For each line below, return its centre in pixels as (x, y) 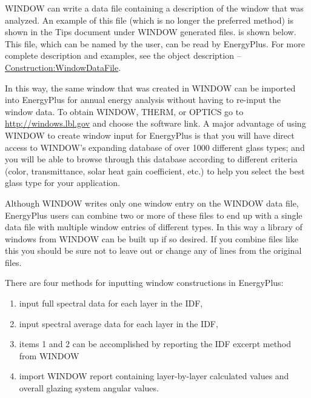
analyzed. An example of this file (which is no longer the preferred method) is (149, 20)
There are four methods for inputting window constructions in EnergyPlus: (144, 283)
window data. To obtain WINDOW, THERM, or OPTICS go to (124, 111)
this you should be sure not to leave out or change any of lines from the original (153, 250)
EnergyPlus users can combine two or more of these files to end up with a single (154, 215)
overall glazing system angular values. (89, 388)
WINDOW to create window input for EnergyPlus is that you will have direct (150, 135)
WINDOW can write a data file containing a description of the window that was (154, 8)
